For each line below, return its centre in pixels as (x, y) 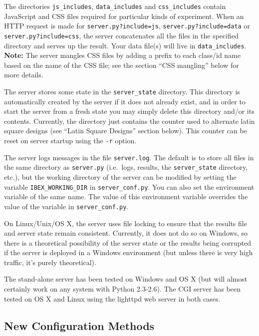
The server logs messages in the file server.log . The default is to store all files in (129, 157)
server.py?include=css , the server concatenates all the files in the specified (121, 35)
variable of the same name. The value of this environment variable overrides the (126, 196)
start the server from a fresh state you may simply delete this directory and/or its (129, 111)
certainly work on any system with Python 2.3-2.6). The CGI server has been (123, 289)
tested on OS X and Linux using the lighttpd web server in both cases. (112, 298)
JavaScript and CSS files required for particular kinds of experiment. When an (124, 16)
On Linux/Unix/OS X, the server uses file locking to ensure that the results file (126, 223)
